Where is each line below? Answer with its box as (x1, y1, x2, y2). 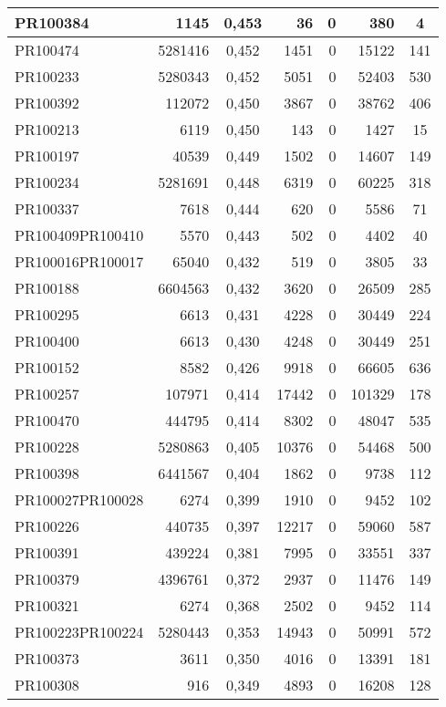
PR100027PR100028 (15, 489, 144, 510)
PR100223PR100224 (15, 621, 144, 642)
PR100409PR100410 (15, 224, 144, 245)
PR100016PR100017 (15, 251, 144, 272)
